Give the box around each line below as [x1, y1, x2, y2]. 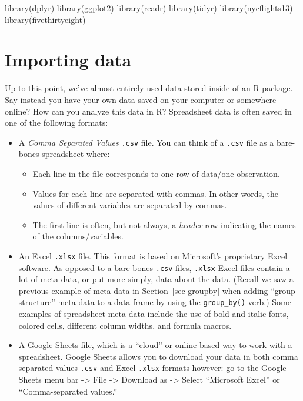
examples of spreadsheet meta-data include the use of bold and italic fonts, [18, 308, 289, 320]
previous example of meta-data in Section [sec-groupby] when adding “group [18, 284, 295, 296]
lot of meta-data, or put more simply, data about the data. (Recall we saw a [18, 273, 294, 285]
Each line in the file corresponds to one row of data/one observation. [32, 167, 280, 179]
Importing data [5, 48, 132, 72]
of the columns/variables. [32, 230, 124, 242]
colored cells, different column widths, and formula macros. [18, 319, 232, 331]
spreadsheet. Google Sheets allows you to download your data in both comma [18, 350, 298, 362]
